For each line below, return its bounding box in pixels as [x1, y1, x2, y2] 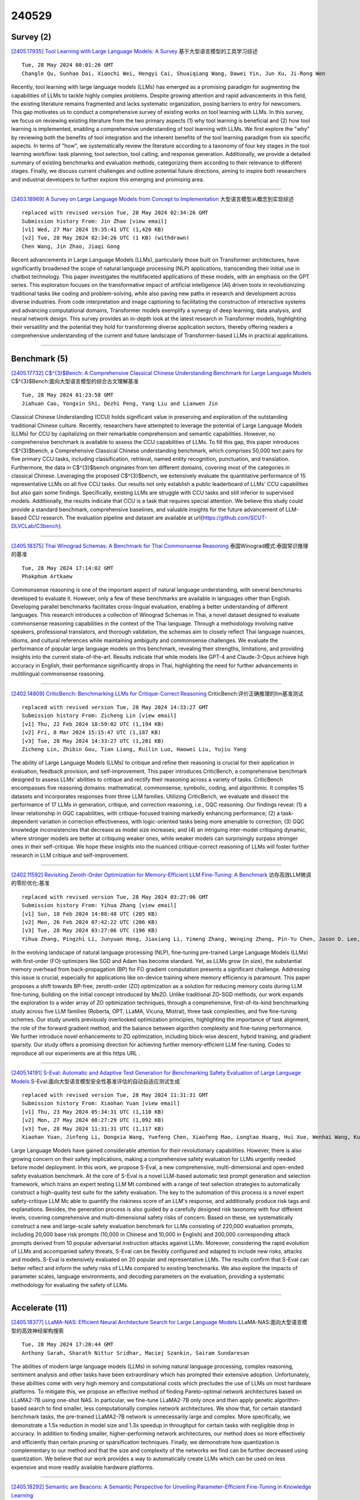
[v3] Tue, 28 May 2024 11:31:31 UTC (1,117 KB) [22, 1125, 164, 1132]
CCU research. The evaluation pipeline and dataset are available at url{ [28, 514, 203, 521]
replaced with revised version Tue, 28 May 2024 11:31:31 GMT [22, 1091, 209, 1098]
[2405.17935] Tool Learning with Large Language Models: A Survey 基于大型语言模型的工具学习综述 [11, 48, 258, 55]
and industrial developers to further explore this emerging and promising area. [11, 176, 205, 183]
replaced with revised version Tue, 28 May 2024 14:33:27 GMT [22, 704, 209, 710]
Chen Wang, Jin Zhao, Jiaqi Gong [22, 243, 120, 250]
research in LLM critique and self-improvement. [11, 851, 129, 859]
